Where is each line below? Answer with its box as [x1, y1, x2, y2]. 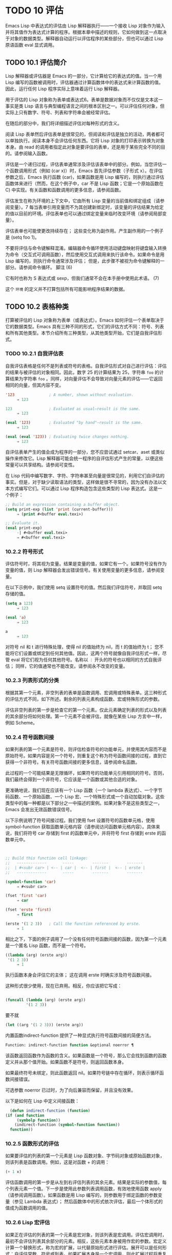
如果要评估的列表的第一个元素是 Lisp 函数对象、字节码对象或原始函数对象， [5, 1153, 165, 1159]
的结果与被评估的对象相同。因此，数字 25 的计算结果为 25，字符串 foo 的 [5, 369, 160, 375]
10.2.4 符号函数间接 [5, 733, 54, 740]
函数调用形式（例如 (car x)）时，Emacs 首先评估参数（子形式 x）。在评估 [9, 167, 163, 174]
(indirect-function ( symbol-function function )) [14, 1122, 120, 1128]
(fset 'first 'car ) [5, 893, 47, 899]
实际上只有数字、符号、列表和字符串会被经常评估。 [5, 109, 113, 115]
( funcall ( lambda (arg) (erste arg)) [5, 997, 86, 1003]
